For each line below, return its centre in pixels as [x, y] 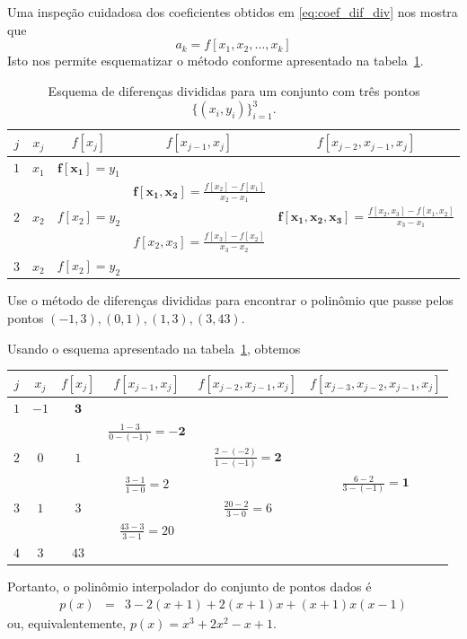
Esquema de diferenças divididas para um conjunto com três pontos [234, 90]
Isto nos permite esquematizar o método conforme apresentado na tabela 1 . [216, 61]
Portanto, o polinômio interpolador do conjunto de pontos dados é [189, 586]
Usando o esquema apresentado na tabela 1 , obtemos [154, 348]
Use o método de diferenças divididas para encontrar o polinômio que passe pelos [230, 300]
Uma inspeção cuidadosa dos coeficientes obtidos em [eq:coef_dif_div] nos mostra [233, 12]
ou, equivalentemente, [67, 622]
